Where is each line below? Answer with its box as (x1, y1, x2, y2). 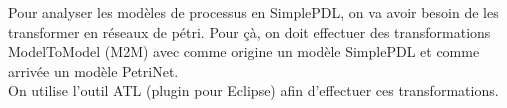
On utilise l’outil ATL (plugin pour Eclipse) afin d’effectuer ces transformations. (8, 80, 499, 101)
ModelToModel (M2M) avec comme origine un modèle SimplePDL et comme (8, 41, 480, 62)
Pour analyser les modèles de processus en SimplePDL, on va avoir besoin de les (8, 2, 499, 22)
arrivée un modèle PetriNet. (8, 60, 179, 81)
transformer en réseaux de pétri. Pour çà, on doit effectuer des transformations (8, 21, 491, 42)
